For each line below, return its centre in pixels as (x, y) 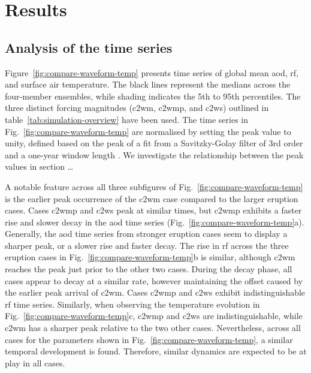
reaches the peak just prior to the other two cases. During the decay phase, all (149, 269)
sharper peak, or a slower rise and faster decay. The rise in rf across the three (147, 245)
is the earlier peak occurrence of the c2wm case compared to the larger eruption (152, 198)
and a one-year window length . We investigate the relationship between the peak (154, 154)
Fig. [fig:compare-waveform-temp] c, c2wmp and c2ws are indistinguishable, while (154, 316)
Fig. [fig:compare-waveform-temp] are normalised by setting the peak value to (148, 131)
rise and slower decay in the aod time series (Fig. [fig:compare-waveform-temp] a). (155, 222)
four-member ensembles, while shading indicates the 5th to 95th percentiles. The (153, 96)
